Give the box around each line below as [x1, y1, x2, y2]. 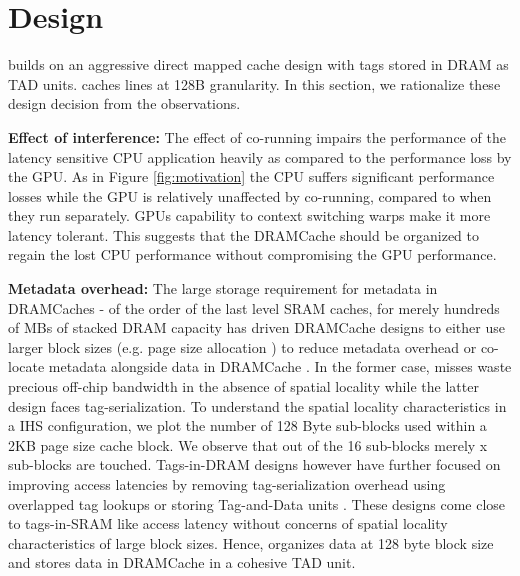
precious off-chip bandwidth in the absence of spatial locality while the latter [8, 376, 479, 397]
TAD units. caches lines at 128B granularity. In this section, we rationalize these [8, 73, 501, 94]
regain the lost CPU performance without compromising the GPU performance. [8, 244, 497, 265]
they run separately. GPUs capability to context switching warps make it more [8, 205, 491, 226]
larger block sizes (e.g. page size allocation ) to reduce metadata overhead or [8, 336, 477, 357]
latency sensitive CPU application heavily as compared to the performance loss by [8, 146, 512, 167]
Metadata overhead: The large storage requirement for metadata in [8, 278, 438, 299]
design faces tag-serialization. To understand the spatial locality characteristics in [8, 395, 507, 416]
